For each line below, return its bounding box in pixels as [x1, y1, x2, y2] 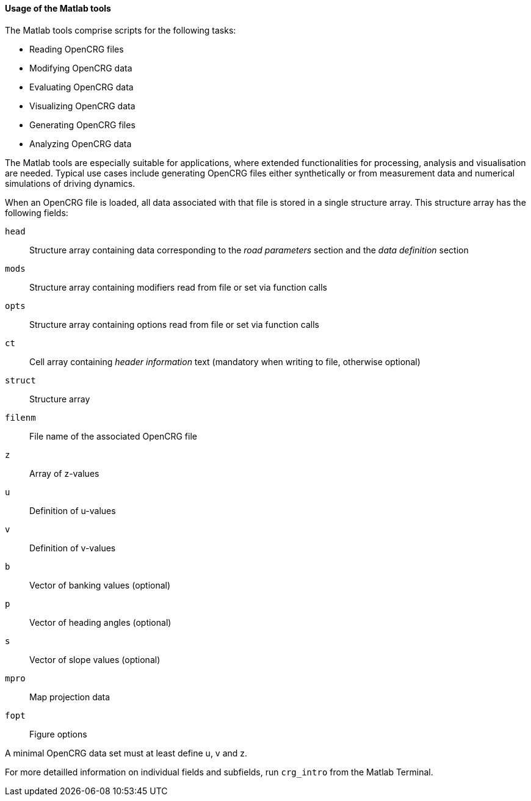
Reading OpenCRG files [29, 43, 124, 54]
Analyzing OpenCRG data [29, 138, 132, 149]
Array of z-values [29, 468, 99, 479]
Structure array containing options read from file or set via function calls [29, 319, 319, 330]
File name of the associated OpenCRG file [29, 430, 197, 441]
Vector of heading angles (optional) [29, 617, 172, 628]
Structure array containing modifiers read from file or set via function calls [29, 281, 327, 292]
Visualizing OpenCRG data [29, 100, 135, 111]
